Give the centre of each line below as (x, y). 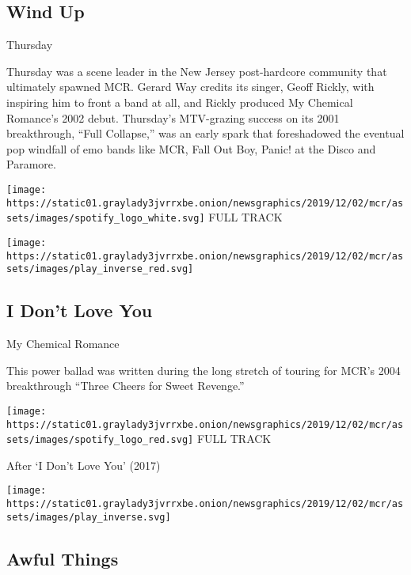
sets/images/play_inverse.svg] (89, 517)
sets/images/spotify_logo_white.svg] (106, 219)
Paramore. (31, 164)
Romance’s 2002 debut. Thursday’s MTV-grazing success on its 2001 (173, 117)
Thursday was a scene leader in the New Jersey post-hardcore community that (197, 71)
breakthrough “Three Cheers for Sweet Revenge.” (126, 386)
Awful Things (63, 558)
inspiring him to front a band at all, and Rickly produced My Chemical (180, 102)
